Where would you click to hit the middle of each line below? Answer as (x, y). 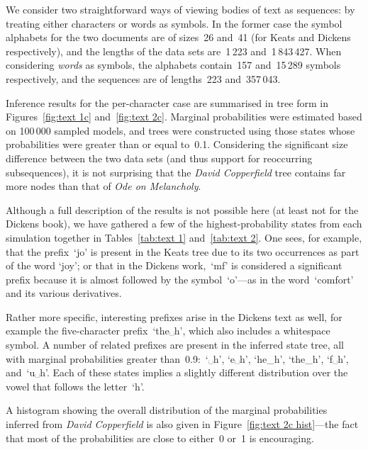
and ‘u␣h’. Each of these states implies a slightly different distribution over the (177, 372)
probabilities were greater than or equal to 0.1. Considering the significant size (177, 144)
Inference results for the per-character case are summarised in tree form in (167, 102)
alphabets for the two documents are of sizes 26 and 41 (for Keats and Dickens (178, 37)
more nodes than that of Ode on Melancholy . (104, 186)
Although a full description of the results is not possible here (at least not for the (182, 209)
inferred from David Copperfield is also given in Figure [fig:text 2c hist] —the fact (182, 424)
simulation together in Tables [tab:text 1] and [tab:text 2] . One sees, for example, (184, 237)
